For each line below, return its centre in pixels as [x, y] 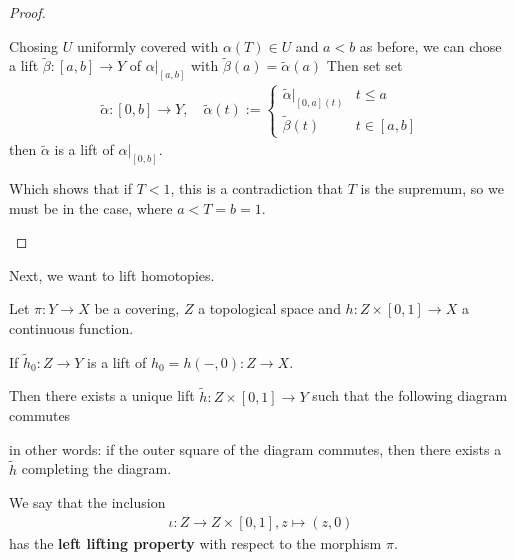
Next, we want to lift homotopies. [112, 274]
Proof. [27, 12]
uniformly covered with [147, 45]
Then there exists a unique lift [102, 395]
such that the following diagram [410, 395]
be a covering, [137, 308]
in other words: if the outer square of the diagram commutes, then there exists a [255, 448]
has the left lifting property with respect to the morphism [195, 542]
